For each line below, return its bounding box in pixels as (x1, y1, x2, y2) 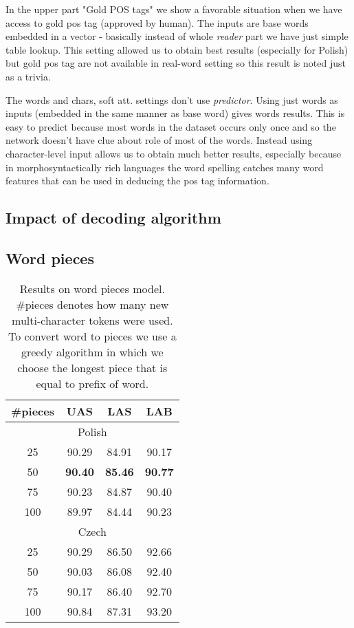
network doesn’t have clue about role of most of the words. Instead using (5, 133, 313, 147)
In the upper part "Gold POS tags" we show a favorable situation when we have (5, 2, 342, 16)
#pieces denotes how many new (16, 296, 169, 312)
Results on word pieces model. (19, 280, 165, 296)
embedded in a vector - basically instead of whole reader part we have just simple (5, 29, 349, 43)
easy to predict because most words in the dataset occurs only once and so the (5, 119, 336, 133)
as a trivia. (5, 69, 51, 83)
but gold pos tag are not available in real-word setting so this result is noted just (5, 56, 346, 70)
